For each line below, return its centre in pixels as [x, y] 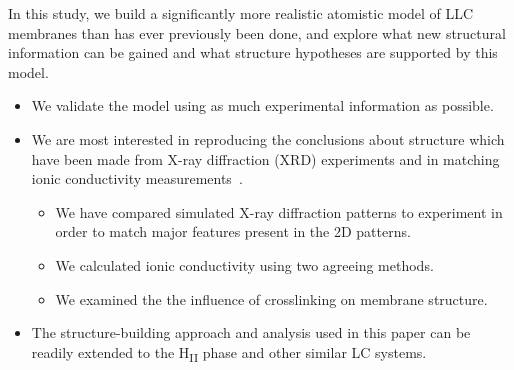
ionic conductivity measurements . [137, 178]
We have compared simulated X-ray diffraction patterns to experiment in [279, 211]
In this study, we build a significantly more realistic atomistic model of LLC [241, 13]
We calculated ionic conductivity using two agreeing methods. [244, 264]
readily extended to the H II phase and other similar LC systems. [229, 353]
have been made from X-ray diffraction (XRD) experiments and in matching [265, 158]
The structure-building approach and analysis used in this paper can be [251, 332]
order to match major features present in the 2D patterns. [233, 231]
